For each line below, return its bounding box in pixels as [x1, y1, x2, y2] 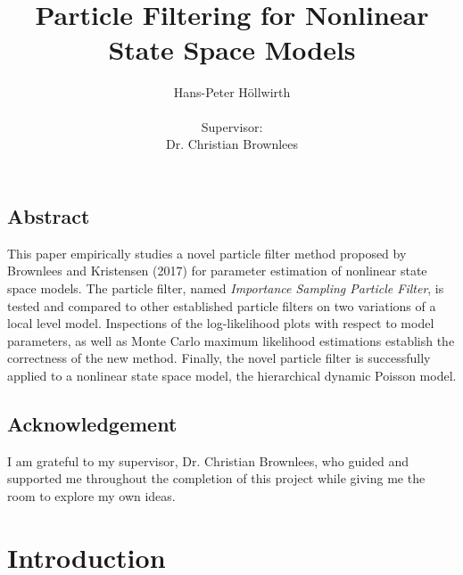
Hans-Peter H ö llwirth [173, 82, 291, 101]
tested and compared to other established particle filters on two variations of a [7, 296, 436, 315]
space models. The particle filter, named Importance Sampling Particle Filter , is [7, 279, 444, 298]
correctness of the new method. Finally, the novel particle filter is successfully [7, 349, 431, 367]
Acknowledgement [7, 410, 178, 438]
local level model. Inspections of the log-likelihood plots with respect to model [7, 314, 434, 333]
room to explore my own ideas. [7, 487, 176, 505]
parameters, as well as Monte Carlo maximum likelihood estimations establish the [7, 331, 455, 349]
